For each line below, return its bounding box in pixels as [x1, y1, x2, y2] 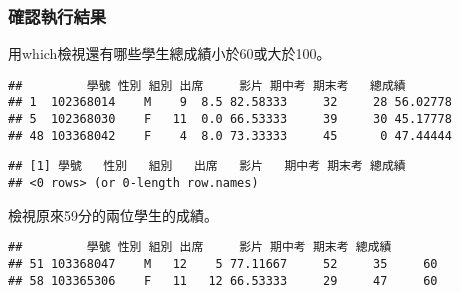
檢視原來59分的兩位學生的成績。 [8, 204, 218, 225]
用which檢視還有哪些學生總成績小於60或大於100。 [8, 43, 331, 64]
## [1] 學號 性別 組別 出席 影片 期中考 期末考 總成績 [8, 159, 406, 174]
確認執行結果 [8, 3, 107, 28]
